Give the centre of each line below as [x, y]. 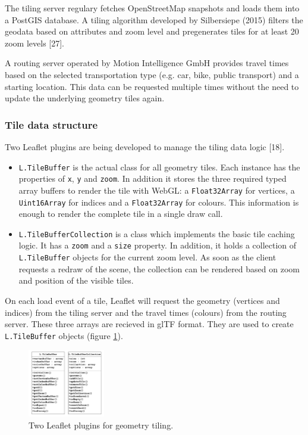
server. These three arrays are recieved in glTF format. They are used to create [149, 324]
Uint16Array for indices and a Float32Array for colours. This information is [159, 202]
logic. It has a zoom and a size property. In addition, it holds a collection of [158, 245]
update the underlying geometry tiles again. [85, 98]
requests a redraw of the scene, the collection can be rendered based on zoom [159, 268]
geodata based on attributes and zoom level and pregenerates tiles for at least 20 [152, 31]
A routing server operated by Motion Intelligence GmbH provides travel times [147, 63]
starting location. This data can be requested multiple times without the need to [152, 86]
